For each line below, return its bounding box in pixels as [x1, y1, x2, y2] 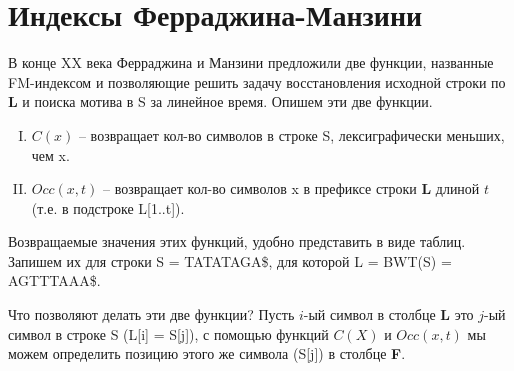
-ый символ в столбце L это [303, 304, 474, 325]
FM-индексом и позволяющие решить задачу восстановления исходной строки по [8, 71, 506, 92]
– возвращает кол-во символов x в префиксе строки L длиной [103, 178, 480, 199]
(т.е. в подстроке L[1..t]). [31, 197, 185, 218]
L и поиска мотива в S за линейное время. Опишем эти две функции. [8, 91, 433, 112]
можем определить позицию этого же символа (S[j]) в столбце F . [8, 343, 406, 364]
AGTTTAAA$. [8, 270, 101, 291]
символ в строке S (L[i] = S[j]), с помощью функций [8, 323, 329, 344]
